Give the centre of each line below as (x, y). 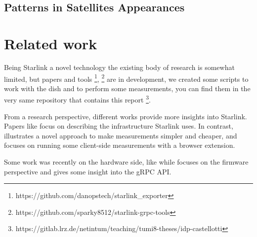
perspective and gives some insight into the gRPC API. (88, 171)
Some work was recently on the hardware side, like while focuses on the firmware (126, 161)
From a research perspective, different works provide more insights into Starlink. (126, 116)
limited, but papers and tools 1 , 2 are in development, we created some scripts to (126, 78)
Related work (51, 43)
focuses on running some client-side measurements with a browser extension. (120, 145)
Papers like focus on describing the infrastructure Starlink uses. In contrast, (119, 126)
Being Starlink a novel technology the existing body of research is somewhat (119, 67)
